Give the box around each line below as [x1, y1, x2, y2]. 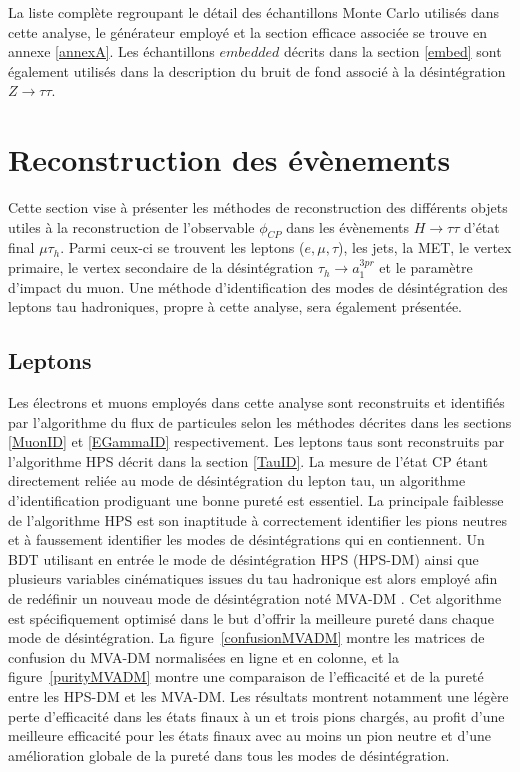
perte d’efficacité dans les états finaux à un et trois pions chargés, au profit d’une [8, 705, 505, 726]
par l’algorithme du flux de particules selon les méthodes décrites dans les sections [8, 411, 512, 432]
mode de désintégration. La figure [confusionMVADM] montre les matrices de [8, 627, 485, 648]
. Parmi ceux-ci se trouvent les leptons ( [60, 237, 305, 258]
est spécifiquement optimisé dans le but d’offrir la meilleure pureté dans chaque [8, 607, 494, 628]
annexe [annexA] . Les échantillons [8, 41, 215, 62]
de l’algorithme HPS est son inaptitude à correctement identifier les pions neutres [8, 509, 507, 530]
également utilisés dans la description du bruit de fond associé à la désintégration [8, 60, 506, 81]
